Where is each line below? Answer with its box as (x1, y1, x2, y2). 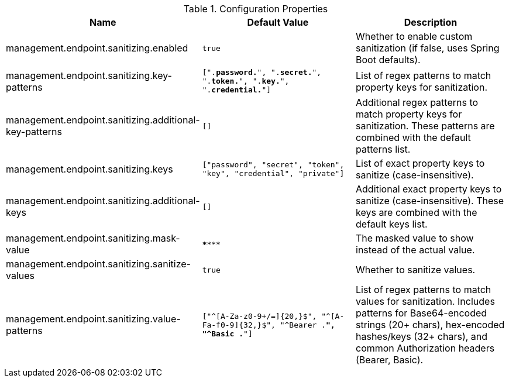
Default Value (247, 16, 309, 28)
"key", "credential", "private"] (202, 169, 345, 178)
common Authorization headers (356, 342, 495, 354)
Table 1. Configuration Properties (183, 3, 328, 15)
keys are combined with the (356, 207, 477, 218)
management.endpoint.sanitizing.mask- (6, 232, 180, 244)
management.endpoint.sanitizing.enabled (6, 42, 188, 54)
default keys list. (356, 218, 428, 230)
